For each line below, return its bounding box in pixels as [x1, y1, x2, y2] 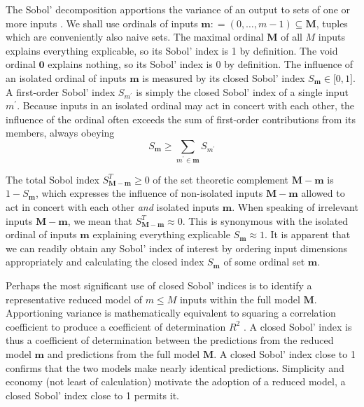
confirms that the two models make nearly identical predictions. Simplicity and [6, 360, 344, 375]
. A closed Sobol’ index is [243, 319, 352, 333]
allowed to [301, 186, 345, 200]
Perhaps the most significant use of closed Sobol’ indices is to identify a [6, 277, 312, 292]
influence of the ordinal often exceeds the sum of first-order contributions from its [6, 111, 356, 126]
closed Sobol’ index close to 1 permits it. [6, 387, 179, 402]
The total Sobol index [6, 172, 99, 186]
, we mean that [67, 213, 132, 228]
